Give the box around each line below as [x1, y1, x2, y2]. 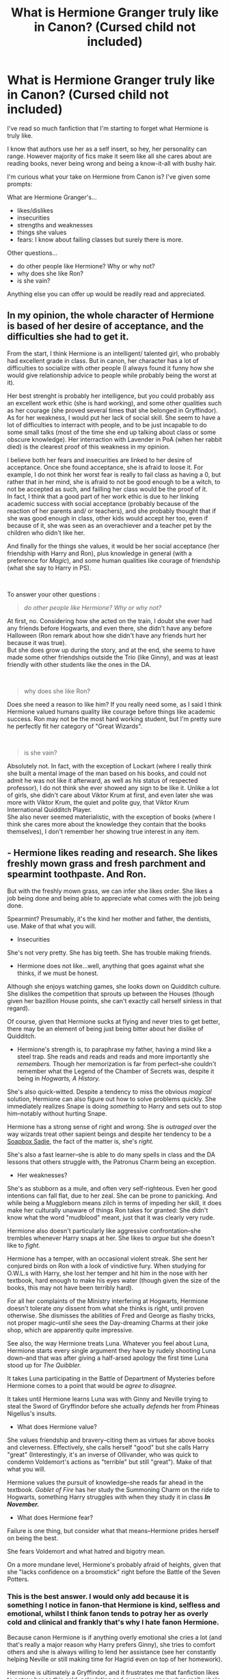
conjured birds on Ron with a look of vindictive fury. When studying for [7, 1261, 206, 1270]
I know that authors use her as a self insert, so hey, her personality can [7, 144, 207, 153]
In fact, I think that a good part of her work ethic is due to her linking [7, 492, 199, 501]
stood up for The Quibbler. [7, 1361, 82, 1369]
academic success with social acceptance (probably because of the [7, 499, 200, 507]
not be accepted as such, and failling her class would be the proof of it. [7, 485, 208, 493]
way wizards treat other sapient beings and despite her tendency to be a [7, 1130, 212, 1138]
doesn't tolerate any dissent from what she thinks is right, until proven [7, 1304, 204, 1312]
